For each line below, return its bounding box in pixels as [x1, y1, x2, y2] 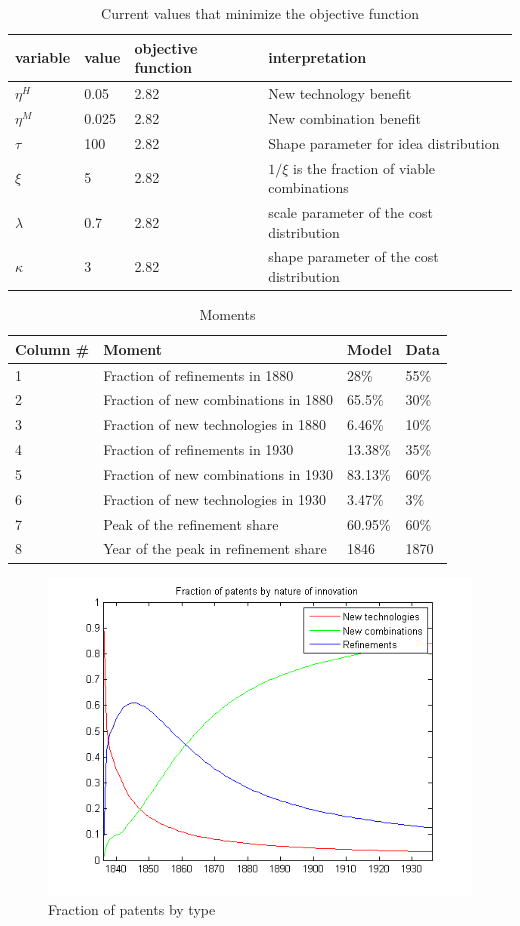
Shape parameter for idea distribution [268, 132, 500, 153]
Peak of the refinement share [103, 513, 279, 534]
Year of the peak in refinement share [103, 538, 327, 559]
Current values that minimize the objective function [101, 3, 419, 23]
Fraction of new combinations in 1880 [103, 389, 334, 410]
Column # [15, 338, 90, 359]
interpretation [268, 47, 367, 68]
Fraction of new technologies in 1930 [103, 488, 326, 509]
